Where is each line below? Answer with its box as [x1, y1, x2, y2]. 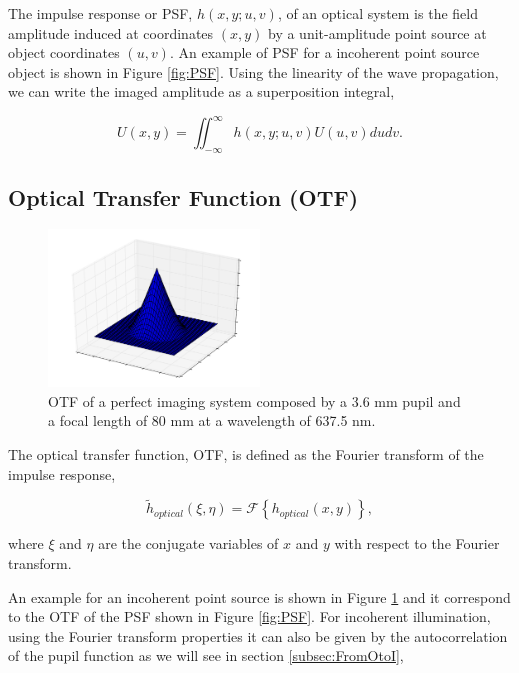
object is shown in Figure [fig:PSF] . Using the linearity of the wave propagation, [8, 61, 499, 82]
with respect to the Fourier [334, 533, 500, 554]
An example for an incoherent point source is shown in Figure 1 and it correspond [8, 586, 511, 607]
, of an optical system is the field [277, 3, 478, 23]
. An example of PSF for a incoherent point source [169, 42, 480, 63]
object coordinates [8, 42, 120, 63]
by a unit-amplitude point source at [268, 22, 487, 43]
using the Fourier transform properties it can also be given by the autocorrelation [8, 625, 508, 646]
